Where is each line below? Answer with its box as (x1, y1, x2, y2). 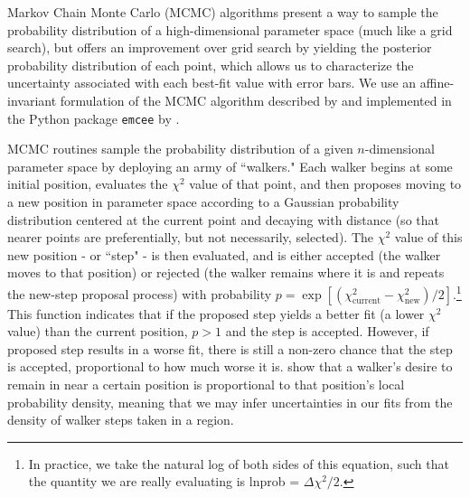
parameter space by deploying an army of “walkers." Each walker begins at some (7, 156, 453, 175)
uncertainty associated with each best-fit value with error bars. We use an (7, 73, 417, 92)
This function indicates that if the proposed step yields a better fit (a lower (7, 304, 425, 323)
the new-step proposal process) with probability (7, 284, 272, 303)
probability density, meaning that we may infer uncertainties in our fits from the (7, 392, 453, 411)
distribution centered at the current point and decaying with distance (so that (7, 210, 439, 229)
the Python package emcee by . (7, 108, 180, 127)
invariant (7, 90, 57, 109)
